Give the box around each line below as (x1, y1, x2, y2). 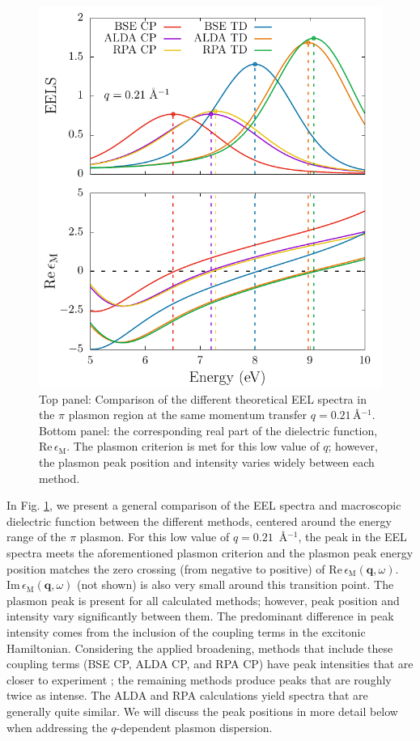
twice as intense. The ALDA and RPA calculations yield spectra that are (6, 687, 368, 704)
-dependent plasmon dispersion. (116, 718, 273, 735)
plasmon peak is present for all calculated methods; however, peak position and (6, 591, 400, 608)
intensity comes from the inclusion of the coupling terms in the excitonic (6, 624, 366, 641)
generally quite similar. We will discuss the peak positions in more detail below (6, 702, 398, 719)
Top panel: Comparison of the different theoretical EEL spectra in (39, 390, 367, 407)
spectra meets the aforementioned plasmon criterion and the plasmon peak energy (6, 544, 414, 561)
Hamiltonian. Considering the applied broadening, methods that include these (6, 639, 393, 656)
